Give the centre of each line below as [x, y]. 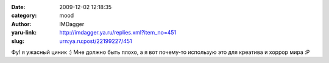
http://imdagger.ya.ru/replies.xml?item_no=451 [118, 33]
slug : [18, 41]
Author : [21, 24]
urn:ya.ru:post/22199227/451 [96, 41]
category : [24, 16]
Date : [18, 7]
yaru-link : [24, 33]
